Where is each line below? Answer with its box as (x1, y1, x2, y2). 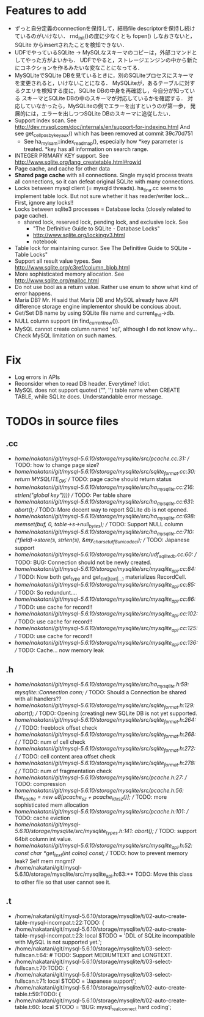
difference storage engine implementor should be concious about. (14, 303, 181, 310)
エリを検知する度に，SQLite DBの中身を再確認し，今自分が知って (25, 87, 190, 94)
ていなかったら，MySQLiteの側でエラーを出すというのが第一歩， (25, 102, 189, 109)
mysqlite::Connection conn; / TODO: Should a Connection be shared (14, 689, 187, 696)
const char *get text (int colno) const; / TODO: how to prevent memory (14, 850, 188, 859)
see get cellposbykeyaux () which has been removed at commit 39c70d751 (14, 130, 194, 138)
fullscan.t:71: (14, 977, 46, 985)
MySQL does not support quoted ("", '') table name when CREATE (14, 386, 181, 394)
